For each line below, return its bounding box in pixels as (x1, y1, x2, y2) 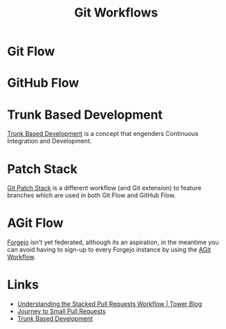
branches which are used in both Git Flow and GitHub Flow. (7, 191, 176, 199)
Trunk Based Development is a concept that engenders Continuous (7, 130, 199, 138)
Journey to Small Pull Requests (17, 307, 106, 315)
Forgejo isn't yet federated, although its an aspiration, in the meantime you (7, 238, 219, 246)
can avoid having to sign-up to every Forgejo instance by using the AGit (7, 246, 211, 254)
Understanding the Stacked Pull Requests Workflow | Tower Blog (17, 300, 203, 308)
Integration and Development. (7, 137, 92, 146)
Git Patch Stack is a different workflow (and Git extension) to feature (7, 184, 202, 192)
